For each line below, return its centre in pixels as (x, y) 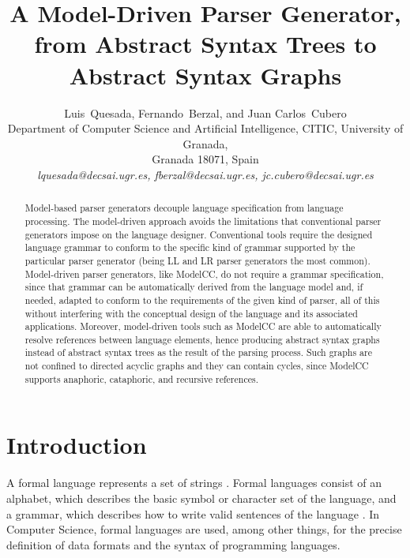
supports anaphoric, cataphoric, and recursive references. (141, 378)
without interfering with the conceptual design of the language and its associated (191, 313)
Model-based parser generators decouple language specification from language (184, 208)
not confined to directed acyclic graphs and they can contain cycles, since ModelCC (197, 366)
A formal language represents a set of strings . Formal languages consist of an (194, 483)
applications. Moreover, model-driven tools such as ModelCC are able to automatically (203, 326)
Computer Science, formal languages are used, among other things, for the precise (204, 529)
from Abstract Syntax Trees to (205, 44)
